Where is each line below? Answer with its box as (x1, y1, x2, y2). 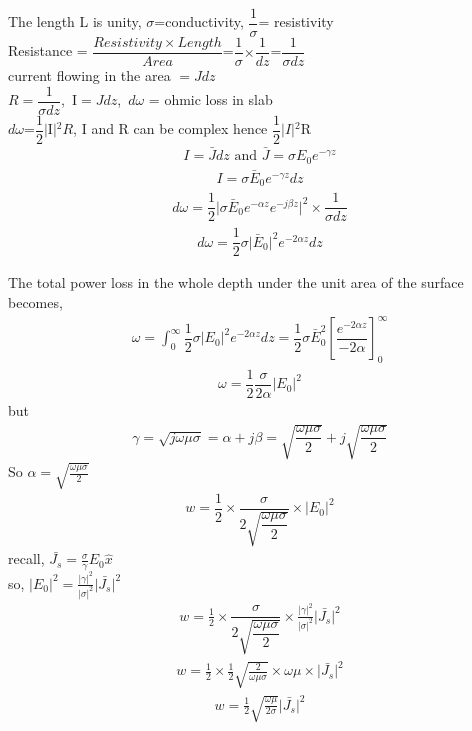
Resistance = (8, 40, 88, 61)
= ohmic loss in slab (148, 89, 273, 110)
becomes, (8, 292, 63, 313)
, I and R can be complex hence (73, 118, 268, 139)
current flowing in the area (8, 65, 171, 86)
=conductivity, (154, 11, 244, 32)
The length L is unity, (8, 11, 142, 32)
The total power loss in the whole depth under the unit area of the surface (8, 272, 464, 293)
